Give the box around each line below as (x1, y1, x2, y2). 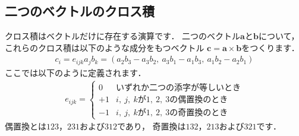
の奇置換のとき (169, 108, 228, 117)
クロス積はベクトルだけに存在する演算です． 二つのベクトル (5, 30, 241, 42)
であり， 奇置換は (117, 120, 186, 132)
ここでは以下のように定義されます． (5, 66, 146, 78)
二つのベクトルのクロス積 (5, 2, 155, 20)
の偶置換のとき (169, 95, 228, 104)
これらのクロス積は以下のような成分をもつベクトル (5, 41, 204, 53)
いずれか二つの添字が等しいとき (116, 83, 241, 92)
